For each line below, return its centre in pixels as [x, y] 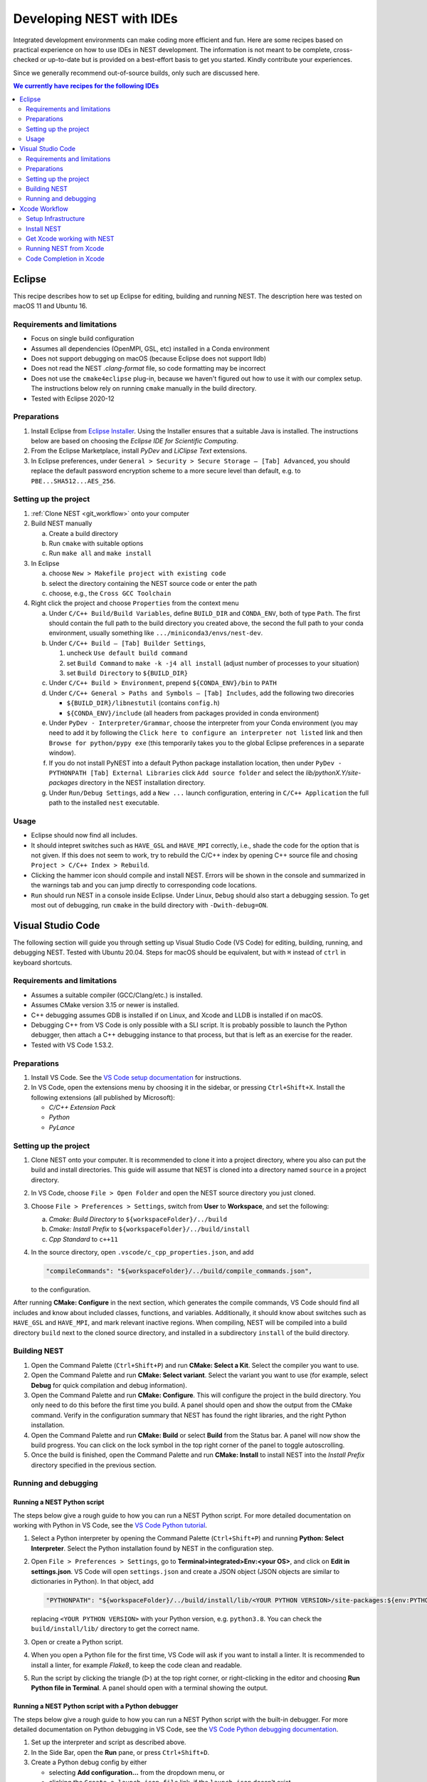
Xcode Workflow [44, 208]
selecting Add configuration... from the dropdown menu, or [137, 1772]
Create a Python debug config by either [89, 1762]
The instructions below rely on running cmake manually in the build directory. [144, 388]
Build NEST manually [62, 523]
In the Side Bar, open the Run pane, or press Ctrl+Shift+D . [120, 1752]
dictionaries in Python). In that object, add [93, 1581]
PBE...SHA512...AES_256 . [73, 480]
